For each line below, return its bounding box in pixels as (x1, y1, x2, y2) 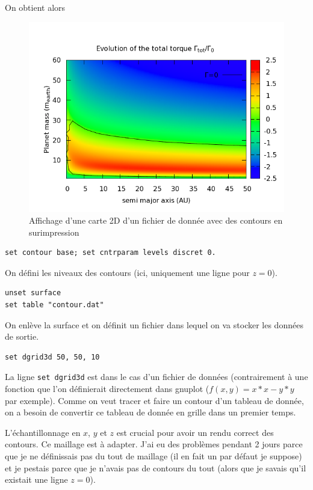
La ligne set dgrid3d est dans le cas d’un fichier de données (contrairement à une (5, 370, 308, 383)
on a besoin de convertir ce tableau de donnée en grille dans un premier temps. (5, 406, 296, 418)
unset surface (5, 289, 61, 298)
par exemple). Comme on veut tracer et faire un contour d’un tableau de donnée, (5, 394, 304, 406)
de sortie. (5, 330, 39, 343)
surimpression (29, 225, 79, 238)
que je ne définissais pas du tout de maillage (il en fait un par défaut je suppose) (5, 450, 302, 462)
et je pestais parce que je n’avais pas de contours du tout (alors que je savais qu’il (5, 461, 306, 474)
